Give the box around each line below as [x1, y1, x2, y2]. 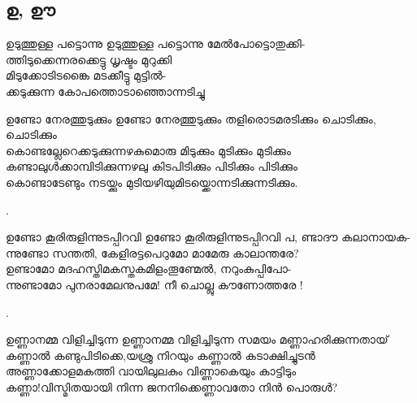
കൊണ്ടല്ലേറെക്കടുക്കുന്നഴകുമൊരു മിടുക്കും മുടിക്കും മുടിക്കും [6, 141, 291, 158]
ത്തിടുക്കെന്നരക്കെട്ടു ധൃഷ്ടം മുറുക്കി [6, 50, 172, 67]
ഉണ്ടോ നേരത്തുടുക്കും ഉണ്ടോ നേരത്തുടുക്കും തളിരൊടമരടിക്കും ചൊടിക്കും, [6, 110, 376, 127]
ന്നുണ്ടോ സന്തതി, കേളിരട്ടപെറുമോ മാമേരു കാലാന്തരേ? [6, 244, 299, 261]
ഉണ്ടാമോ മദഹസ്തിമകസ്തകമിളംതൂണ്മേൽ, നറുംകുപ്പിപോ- [6, 260, 292, 277]
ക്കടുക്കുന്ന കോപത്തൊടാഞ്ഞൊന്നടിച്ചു [6, 82, 205, 99]
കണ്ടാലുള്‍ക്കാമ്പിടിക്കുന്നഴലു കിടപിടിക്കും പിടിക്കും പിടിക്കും [6, 158, 298, 175]
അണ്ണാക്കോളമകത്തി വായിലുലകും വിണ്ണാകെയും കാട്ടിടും [6, 362, 297, 379]
